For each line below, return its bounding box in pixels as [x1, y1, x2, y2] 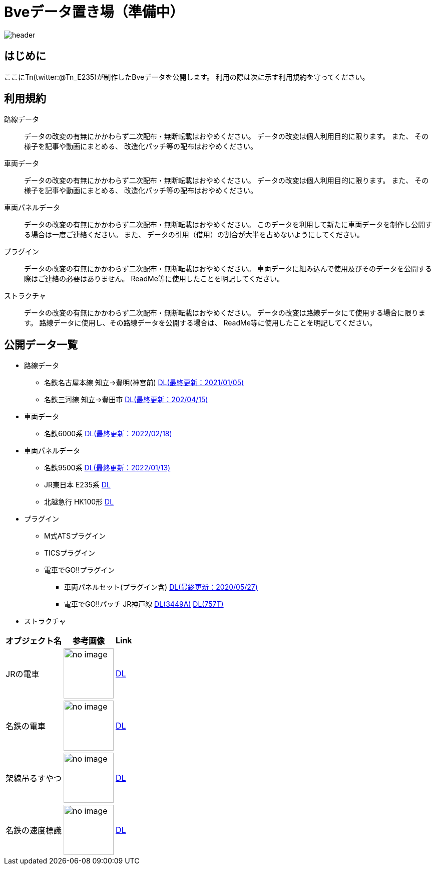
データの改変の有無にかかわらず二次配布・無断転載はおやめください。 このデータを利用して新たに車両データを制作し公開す [24, 220, 432, 229]
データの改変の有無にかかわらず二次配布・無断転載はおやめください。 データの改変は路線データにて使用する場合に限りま [24, 308, 425, 317]
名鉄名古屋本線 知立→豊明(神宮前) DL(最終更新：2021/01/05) [44, 378, 244, 387]
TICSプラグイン [44, 549, 96, 558]
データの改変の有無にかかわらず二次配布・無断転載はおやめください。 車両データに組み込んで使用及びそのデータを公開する [24, 264, 432, 273]
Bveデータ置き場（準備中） [4, 4, 184, 21]
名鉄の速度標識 [6, 825, 62, 836]
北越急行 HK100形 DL [44, 497, 114, 506]
